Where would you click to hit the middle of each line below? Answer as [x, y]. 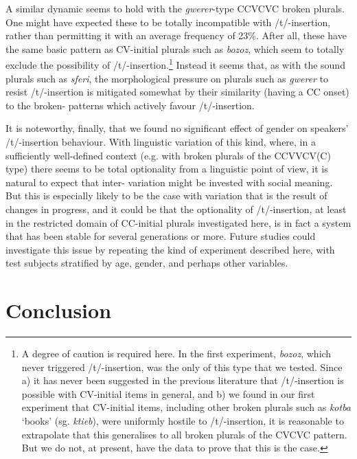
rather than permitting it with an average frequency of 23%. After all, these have [176, 35]
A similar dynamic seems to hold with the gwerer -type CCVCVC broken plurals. [175, 8]
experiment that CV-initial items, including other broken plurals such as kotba [186, 407]
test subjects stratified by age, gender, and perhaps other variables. [147, 263]
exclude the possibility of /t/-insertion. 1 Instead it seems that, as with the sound [175, 64]
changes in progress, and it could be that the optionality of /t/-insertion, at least [176, 209]
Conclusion [59, 310]
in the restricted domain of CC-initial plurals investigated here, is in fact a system [178, 222]
